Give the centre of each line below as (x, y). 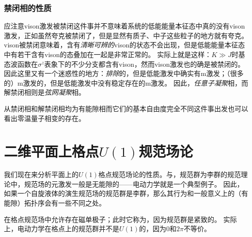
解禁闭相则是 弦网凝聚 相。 (45, 92)
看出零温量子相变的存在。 (45, 118)
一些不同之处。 (82, 203)
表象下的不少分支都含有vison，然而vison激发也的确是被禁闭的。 (144, 64)
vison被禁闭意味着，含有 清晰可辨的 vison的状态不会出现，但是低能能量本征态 (125, 45)
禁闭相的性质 (28, 7)
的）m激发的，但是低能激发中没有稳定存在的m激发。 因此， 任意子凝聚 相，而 (126, 82)
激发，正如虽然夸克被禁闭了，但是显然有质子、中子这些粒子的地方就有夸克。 (126, 35)
